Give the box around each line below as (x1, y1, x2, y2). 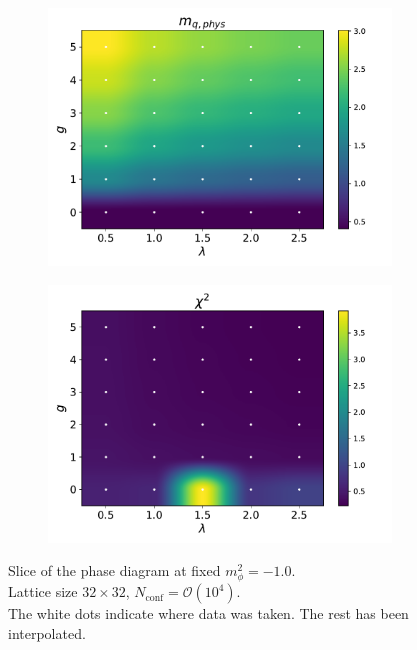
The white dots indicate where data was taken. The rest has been (8, 603, 409, 624)
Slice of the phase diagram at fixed (8, 560, 221, 581)
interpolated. (8, 622, 86, 643)
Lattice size (8, 581, 78, 602)
